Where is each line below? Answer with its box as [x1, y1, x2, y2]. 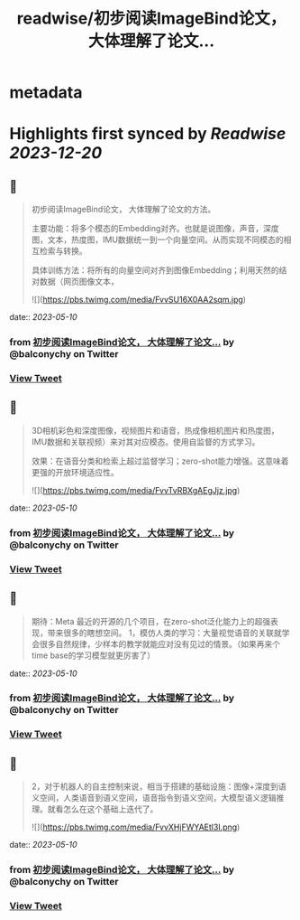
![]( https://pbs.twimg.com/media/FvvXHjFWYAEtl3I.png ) [31, 821, 241, 832]
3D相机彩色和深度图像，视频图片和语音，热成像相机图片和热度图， [31, 425, 279, 436]
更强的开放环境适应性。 [31, 466, 119, 477]
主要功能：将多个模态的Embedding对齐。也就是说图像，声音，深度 [31, 223, 279, 234]
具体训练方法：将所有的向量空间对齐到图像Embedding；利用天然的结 [31, 265, 287, 276]
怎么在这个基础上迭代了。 [62, 803, 159, 814]
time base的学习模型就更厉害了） [31, 650, 156, 661]
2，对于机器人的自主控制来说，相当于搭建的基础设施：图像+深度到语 [31, 781, 286, 792]
